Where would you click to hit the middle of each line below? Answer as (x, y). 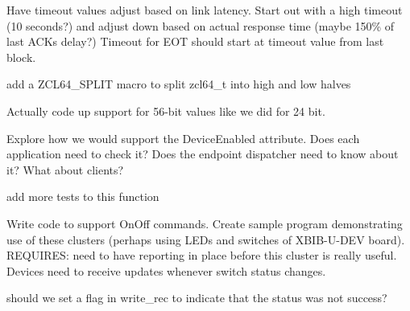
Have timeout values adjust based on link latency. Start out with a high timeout (205, 10)
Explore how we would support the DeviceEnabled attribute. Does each (183, 138)
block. (21, 57)
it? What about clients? (65, 169)
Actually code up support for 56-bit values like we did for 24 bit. (166, 110)
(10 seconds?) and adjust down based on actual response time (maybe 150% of (201, 25)
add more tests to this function (83, 196)
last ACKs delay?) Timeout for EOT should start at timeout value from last (195, 41)
